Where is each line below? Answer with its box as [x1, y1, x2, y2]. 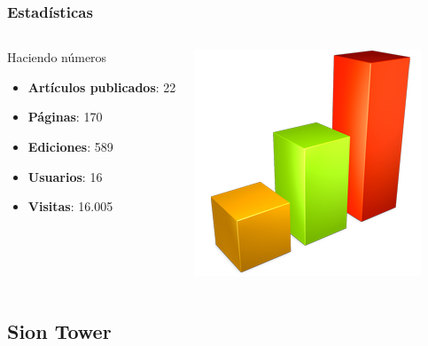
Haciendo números [7, 48, 107, 67]
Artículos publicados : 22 [27, 77, 176, 96]
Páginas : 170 [27, 107, 103, 126]
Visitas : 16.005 [27, 197, 113, 216]
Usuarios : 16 [27, 167, 103, 185]
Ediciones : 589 [27, 138, 113, 155]
